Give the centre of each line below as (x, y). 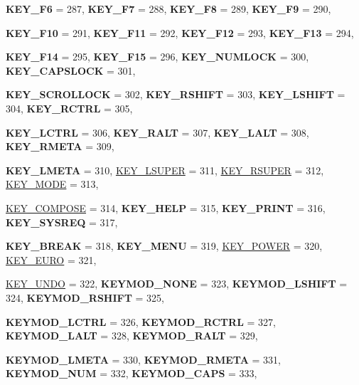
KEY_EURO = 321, (51, 259)
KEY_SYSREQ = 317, (62, 222)
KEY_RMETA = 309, (60, 146)
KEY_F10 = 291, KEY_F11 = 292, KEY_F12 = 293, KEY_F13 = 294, (180, 32)
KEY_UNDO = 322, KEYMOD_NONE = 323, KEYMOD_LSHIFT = (177, 284)
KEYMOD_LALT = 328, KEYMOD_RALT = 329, (132, 336)
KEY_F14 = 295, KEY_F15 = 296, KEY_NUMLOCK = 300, (157, 57)
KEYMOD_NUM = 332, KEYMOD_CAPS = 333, (132, 373)
